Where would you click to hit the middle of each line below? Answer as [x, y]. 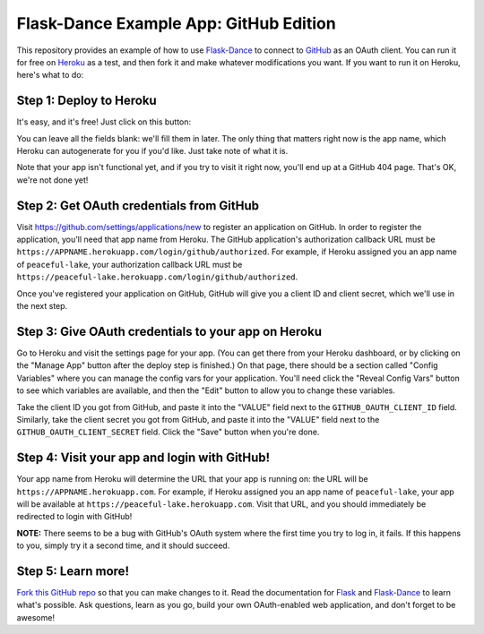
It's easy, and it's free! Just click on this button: [104, 122]
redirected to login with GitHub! [74, 517]
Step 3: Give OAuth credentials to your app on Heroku [169, 331]
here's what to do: [50, 75]
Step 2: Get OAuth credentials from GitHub [138, 206]
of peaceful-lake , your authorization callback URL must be [130, 264]
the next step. [42, 306]
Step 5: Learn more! [73, 571]
